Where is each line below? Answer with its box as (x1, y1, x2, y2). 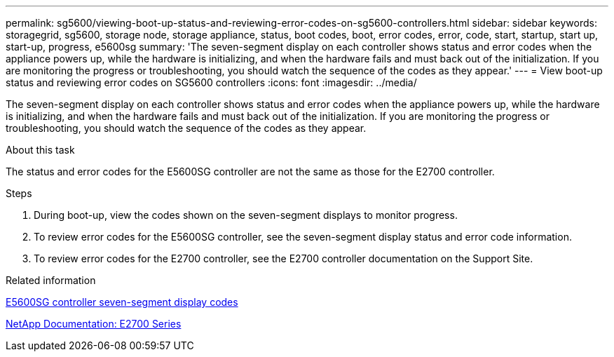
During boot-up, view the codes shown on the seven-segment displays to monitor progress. (34, 209, 458, 221)
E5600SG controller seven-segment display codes (6, 296, 238, 308)
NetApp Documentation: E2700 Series (6, 318, 182, 330)
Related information (6, 274, 96, 286)
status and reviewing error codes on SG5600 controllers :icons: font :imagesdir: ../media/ (6, 76, 417, 88)
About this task (6, 144, 75, 156)
